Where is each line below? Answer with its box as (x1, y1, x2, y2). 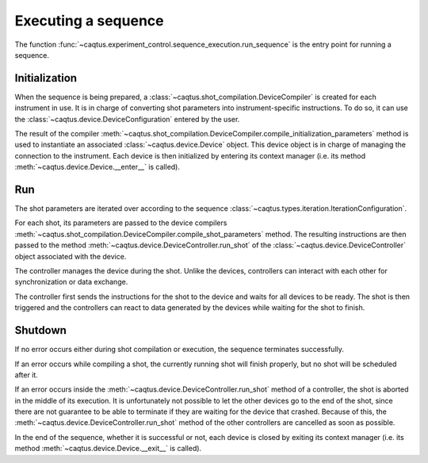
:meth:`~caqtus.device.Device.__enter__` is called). (14, 163, 181, 172)
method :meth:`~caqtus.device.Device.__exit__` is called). (14, 444, 202, 453)
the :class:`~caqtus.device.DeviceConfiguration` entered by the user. (14, 114, 240, 124)
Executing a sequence (14, 12, 164, 29)
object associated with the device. (14, 251, 127, 261)
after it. (14, 369, 39, 380)
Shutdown (14, 323, 67, 337)
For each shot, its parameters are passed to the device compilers (14, 218, 227, 228)
